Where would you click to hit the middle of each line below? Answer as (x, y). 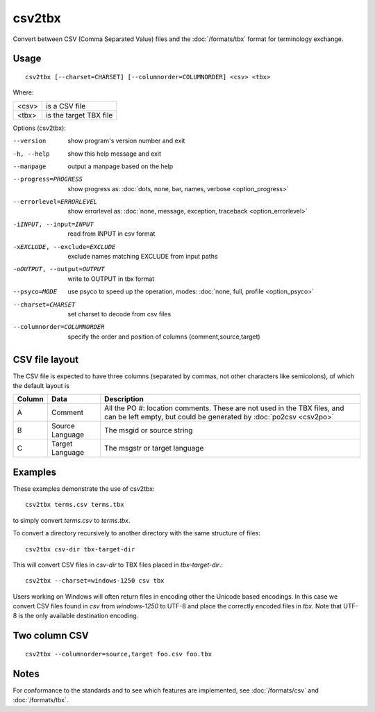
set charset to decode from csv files (119, 314)
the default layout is (41, 386)
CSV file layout (46, 359)
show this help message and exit (114, 154)
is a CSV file (66, 106)
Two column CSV (51, 636)
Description (124, 399)
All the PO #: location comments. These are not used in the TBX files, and (224, 408)
